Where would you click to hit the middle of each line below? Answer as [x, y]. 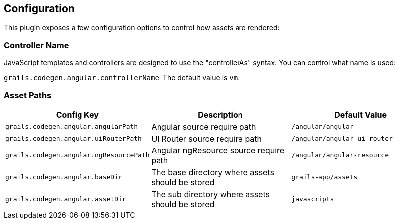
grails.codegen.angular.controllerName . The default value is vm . [122, 78]
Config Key [77, 114]
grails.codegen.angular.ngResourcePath [78, 155]
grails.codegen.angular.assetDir [66, 199]
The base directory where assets [213, 172]
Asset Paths [28, 95]
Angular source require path [204, 126]
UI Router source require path [207, 138]
